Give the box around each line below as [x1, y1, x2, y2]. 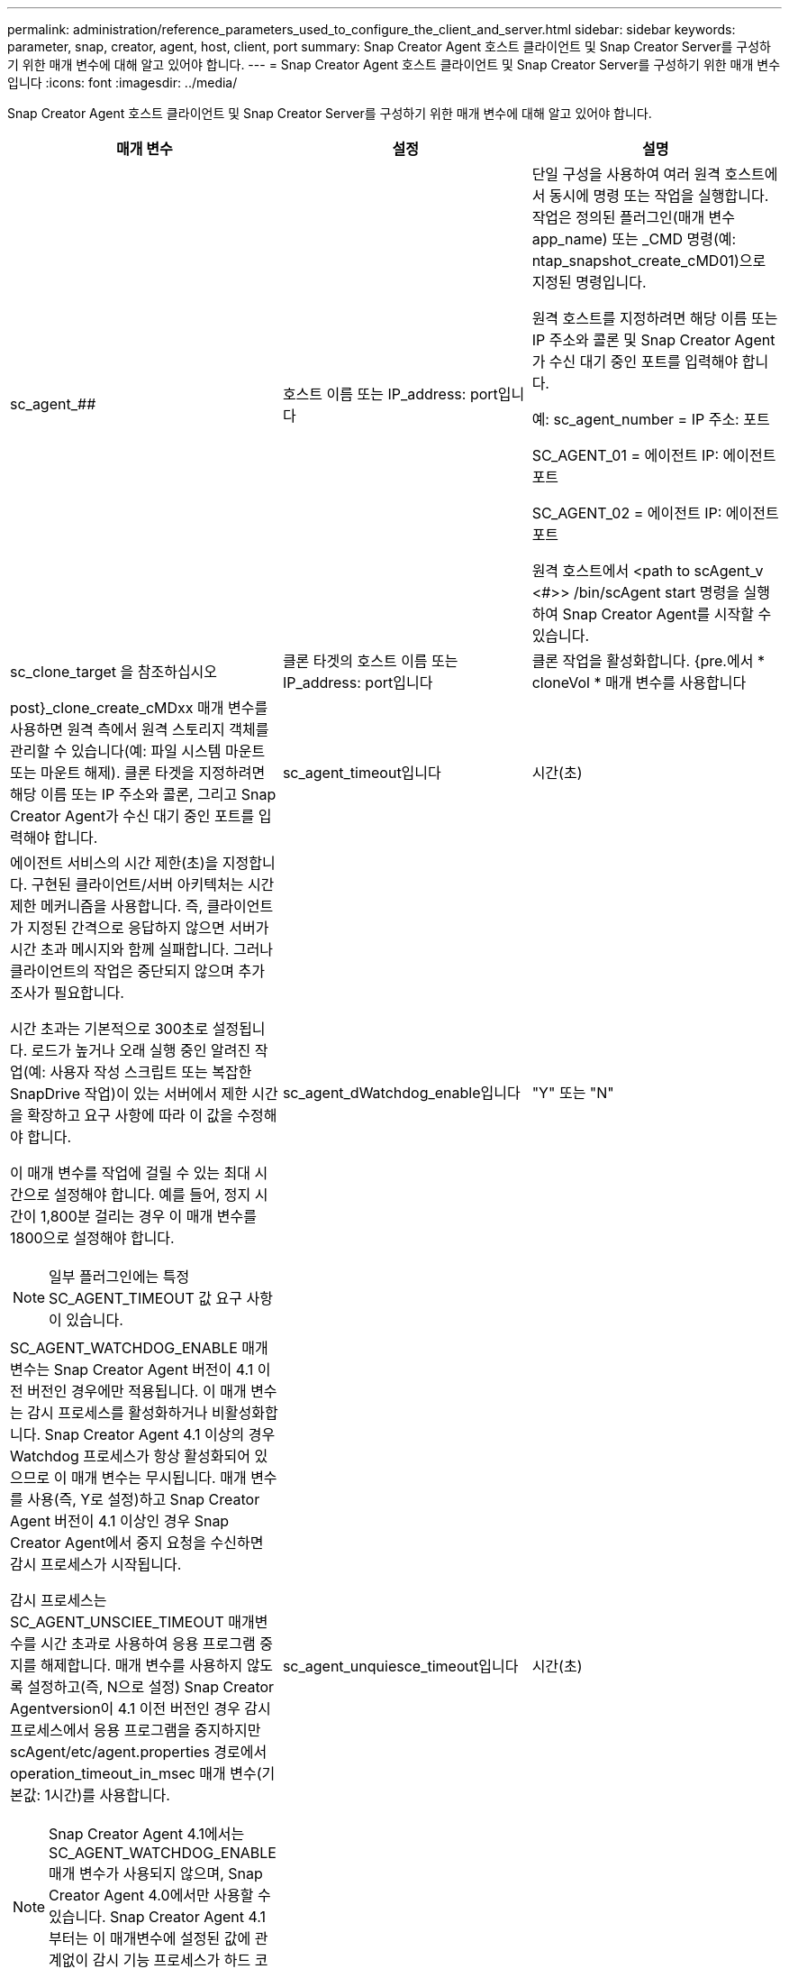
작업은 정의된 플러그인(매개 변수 [531, 208, 736, 226]
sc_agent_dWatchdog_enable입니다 [282, 1084, 521, 1102]
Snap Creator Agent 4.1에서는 [49, 1825, 245, 1843]
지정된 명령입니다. [531, 273, 647, 291]
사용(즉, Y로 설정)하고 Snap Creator [27, 1490, 260, 1508]
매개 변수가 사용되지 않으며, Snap [49, 1864, 263, 1882]
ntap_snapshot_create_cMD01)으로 [531, 252, 766, 270]
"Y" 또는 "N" [531, 1084, 614, 1102]
